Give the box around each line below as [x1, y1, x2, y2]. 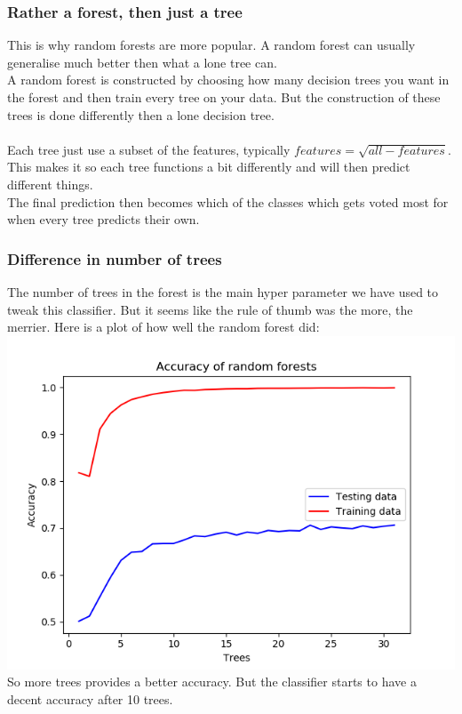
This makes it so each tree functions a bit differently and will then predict [7, 157, 410, 176]
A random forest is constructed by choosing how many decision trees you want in [7, 70, 450, 89]
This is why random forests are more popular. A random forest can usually [7, 36, 416, 54]
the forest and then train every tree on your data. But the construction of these [7, 88, 441, 106]
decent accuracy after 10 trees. [7, 689, 173, 708]
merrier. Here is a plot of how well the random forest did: [7, 317, 320, 336]
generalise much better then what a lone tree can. [7, 52, 277, 71]
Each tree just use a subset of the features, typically [7, 140, 291, 158]
